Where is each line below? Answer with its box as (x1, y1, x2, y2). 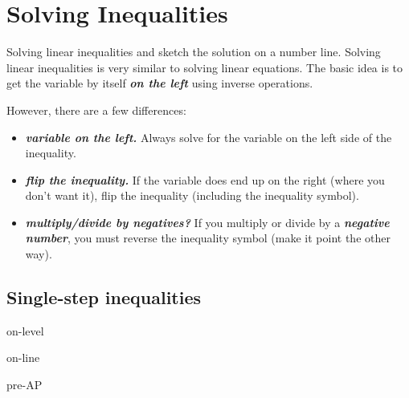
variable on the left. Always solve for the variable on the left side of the (25, 128, 392, 145)
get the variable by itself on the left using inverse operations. (6, 75, 313, 91)
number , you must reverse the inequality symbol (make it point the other (25, 229, 391, 246)
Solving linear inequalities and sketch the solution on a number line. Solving (6, 43, 381, 60)
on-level (6, 322, 44, 339)
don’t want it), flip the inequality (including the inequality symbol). (25, 187, 359, 204)
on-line (6, 349, 40, 366)
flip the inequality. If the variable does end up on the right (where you (25, 171, 385, 188)
